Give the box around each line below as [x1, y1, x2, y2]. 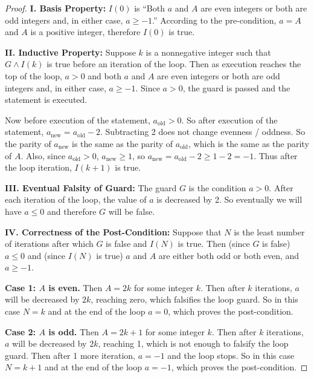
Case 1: [5, 281, 36, 293]
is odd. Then [48, 325, 99, 338]
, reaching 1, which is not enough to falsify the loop [98, 337, 289, 350]
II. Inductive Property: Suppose [5, 45, 136, 58]
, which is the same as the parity [188, 137, 309, 149]
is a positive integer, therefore [30, 25, 141, 38]
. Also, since [21, 149, 66, 162]
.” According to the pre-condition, [152, 13, 277, 26]
